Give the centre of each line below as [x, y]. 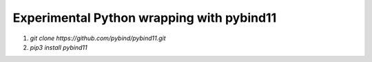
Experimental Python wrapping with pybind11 [145, 18]
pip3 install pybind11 [59, 47]
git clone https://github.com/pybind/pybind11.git [98, 38]
